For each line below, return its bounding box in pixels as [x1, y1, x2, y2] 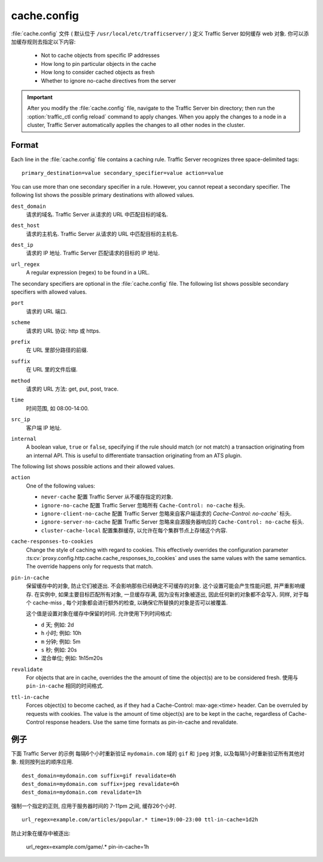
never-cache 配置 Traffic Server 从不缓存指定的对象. [41, 493, 173, 500]
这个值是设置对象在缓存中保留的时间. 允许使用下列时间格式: [26, 610, 173, 617]
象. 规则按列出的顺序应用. [11, 758, 74, 766]
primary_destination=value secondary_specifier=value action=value [22, 170, 224, 177]
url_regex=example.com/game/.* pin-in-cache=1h [26, 843, 150, 851]
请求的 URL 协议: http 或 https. [26, 327, 101, 334]
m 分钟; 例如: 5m [41, 638, 81, 645]
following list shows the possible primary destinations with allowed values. [11, 192, 194, 199]
